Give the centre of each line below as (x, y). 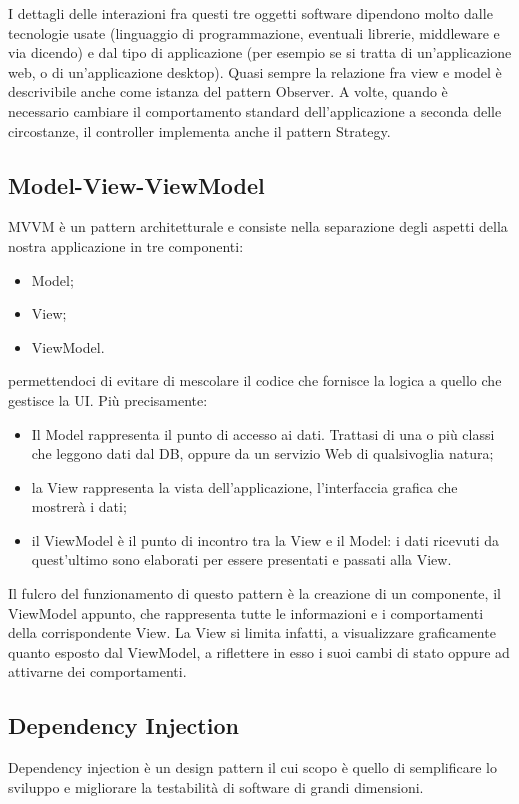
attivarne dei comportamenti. (97, 671)
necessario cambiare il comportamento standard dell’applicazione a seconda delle (255, 110)
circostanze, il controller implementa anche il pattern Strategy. (199, 130)
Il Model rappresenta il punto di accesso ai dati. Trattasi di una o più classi (263, 433)
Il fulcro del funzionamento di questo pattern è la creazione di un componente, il (254, 593)
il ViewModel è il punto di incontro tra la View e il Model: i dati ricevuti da (265, 539)
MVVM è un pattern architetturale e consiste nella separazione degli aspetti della (258, 226)
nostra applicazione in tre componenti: (126, 245)
